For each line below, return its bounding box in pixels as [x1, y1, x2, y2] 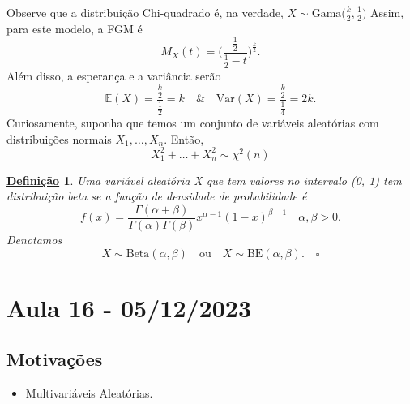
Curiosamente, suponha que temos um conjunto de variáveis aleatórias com [6, 114, 379, 131]
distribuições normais [6, 130, 112, 147]
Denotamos [6, 231, 62, 248]
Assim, [370, 4, 404, 20]
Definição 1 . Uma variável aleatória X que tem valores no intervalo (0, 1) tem [6, 171, 402, 188]
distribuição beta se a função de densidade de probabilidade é [6, 187, 307, 204]
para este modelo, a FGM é [6, 19, 143, 37]
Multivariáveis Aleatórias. [25, 385, 153, 402]
